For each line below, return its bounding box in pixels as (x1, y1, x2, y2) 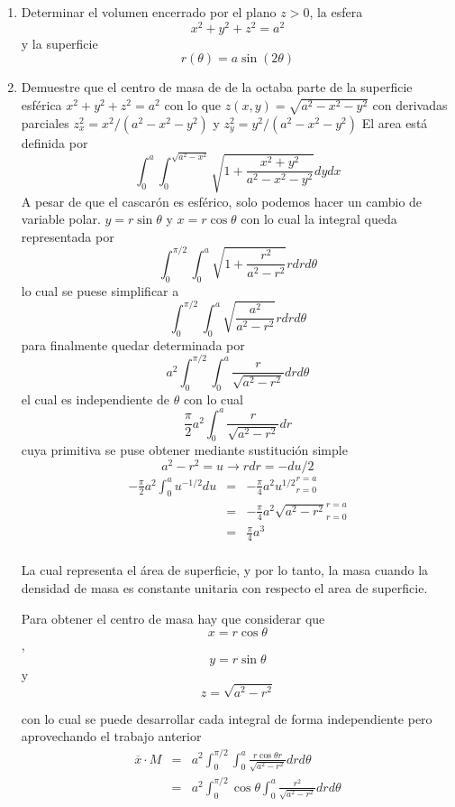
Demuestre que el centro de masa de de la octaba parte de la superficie (21, 78, 413, 97)
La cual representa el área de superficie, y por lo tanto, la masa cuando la (21, 561, 429, 580)
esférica (21, 95, 62, 114)
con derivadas (372, 95, 448, 114)
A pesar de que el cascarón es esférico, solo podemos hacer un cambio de (21, 191, 423, 210)
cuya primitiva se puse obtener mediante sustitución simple (21, 441, 348, 459)
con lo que (164, 95, 222, 114)
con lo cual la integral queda (241, 209, 397, 228)
